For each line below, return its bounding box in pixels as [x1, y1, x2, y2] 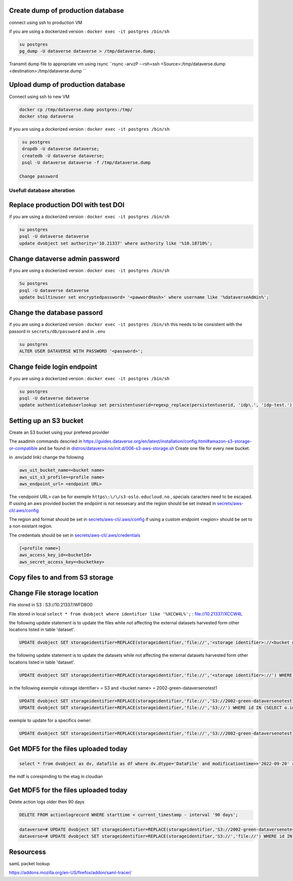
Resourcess [9, 848, 46, 856]
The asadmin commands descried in [9, 438, 83, 444]
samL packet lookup [9, 860, 50, 866]
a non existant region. [9, 523, 53, 529]
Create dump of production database [9, 6, 124, 15]
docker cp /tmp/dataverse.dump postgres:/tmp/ [19, 107, 133, 112]
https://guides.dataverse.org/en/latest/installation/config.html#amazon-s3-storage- [83, 438, 252, 444]
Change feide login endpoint [9, 362, 98, 371]
